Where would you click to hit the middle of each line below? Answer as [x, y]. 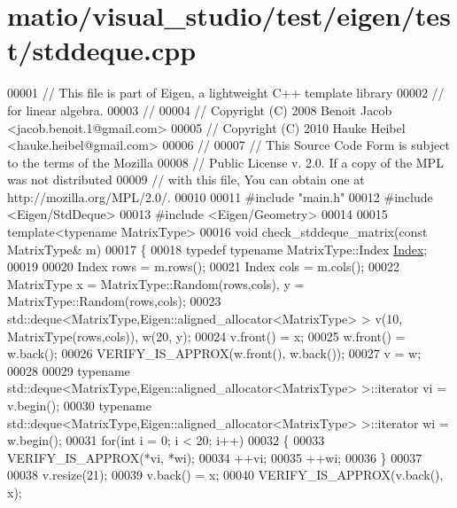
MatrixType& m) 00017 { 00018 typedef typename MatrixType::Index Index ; [217, 249]
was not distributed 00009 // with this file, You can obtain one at [186, 180]
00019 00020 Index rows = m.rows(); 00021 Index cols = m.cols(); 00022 [203, 266]
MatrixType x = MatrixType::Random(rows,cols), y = [156, 283]
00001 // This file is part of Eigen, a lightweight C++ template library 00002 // [226, 93]
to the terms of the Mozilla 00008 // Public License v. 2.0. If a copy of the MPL [225, 162]
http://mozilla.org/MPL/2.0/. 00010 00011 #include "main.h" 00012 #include [220, 196]
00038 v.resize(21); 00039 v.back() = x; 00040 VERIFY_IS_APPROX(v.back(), [225, 475]
